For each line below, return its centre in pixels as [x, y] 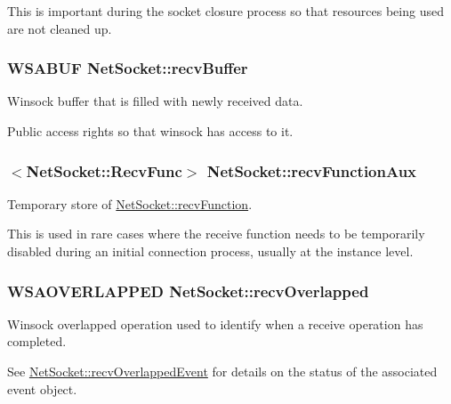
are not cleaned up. [60, 28]
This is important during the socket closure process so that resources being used [225, 11]
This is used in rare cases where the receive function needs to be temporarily [216, 234]
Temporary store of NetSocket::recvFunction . [130, 203]
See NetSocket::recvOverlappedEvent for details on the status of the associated [222, 371]
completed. [37, 341]
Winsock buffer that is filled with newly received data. [155, 101]
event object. [42, 388]
